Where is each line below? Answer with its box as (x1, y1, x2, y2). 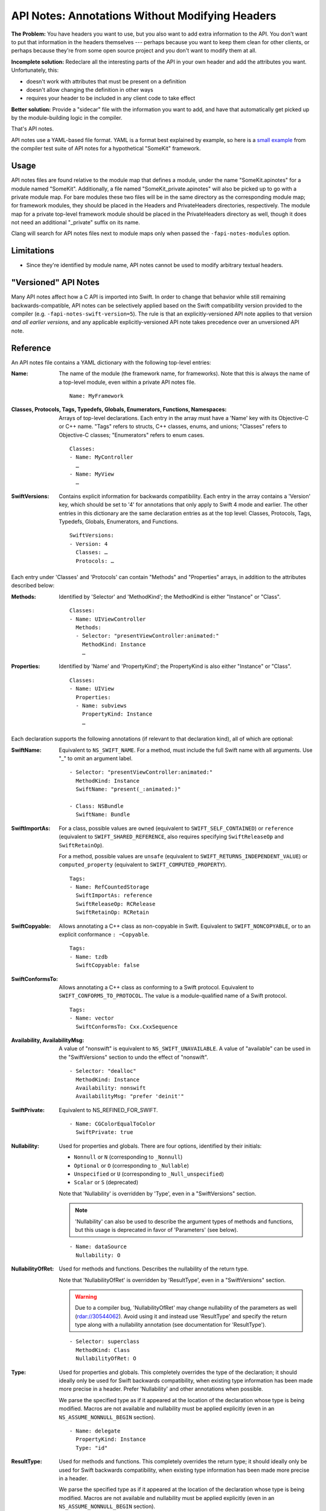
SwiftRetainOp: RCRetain (75, 909, 149, 916)
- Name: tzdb (69, 953, 108, 960)
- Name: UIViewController (69, 615, 146, 623)
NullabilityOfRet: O (75, 1355, 137, 1362)
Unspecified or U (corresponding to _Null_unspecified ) (74, 1170, 225, 1178)
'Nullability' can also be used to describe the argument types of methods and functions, (75, 1218, 294, 1225)
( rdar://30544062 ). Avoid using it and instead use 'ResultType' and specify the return (75, 1312, 287, 1320)
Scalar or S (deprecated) (74, 1179, 139, 1186)
